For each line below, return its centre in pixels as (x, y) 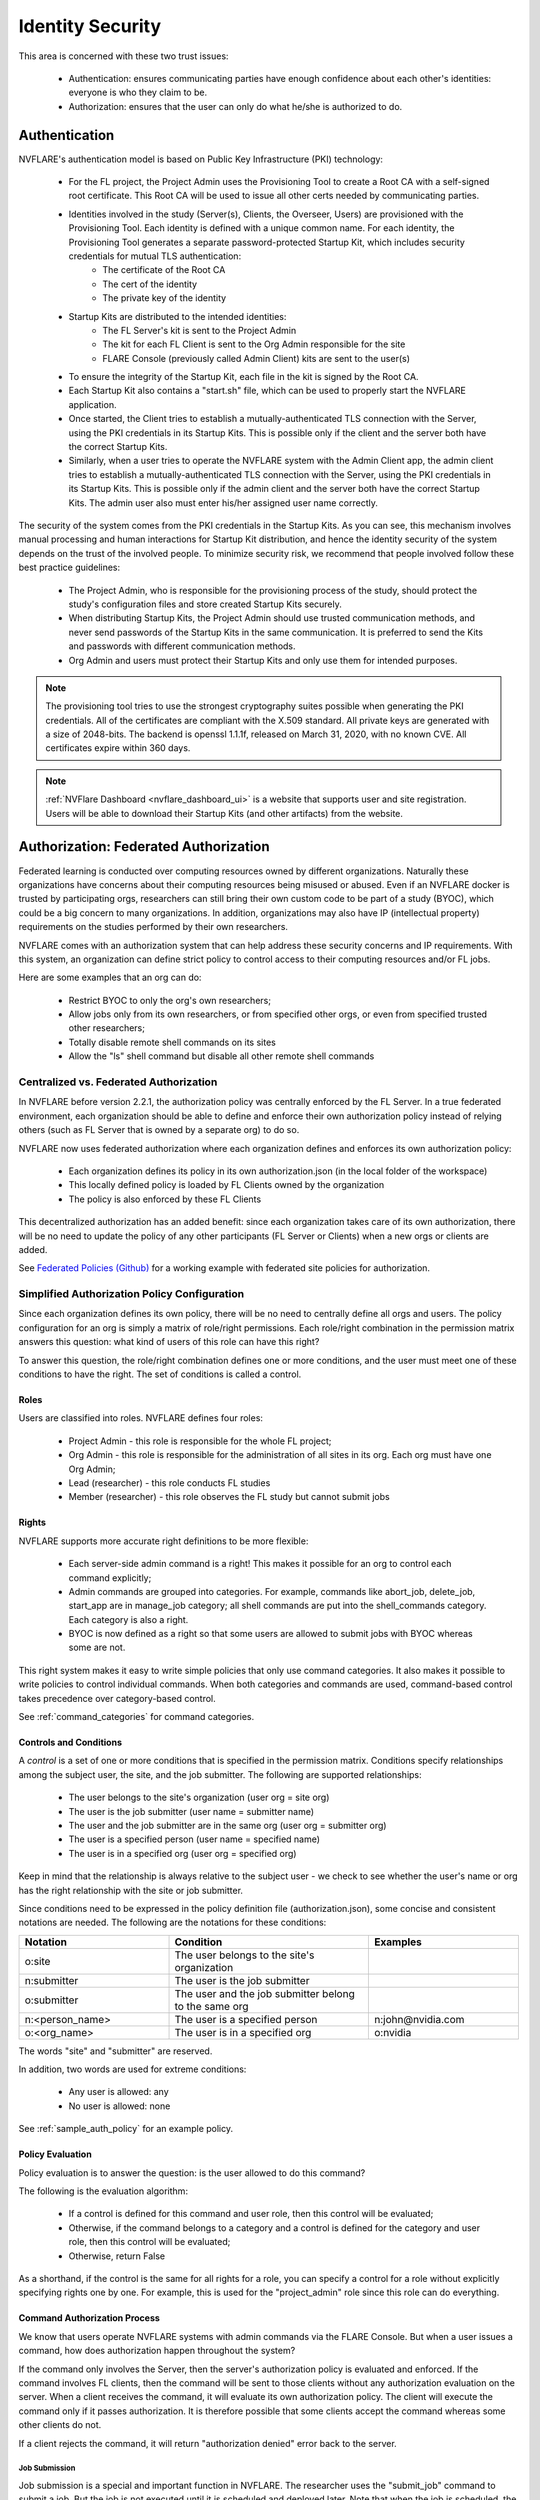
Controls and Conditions (70, 1742)
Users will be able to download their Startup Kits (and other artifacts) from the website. (224, 813)
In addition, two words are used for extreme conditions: (132, 2069)
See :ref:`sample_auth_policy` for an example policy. (126, 2129)
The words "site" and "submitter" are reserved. (115, 2051)
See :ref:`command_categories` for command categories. (136, 1717)
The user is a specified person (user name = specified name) (194, 1839)
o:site (37, 1961)
